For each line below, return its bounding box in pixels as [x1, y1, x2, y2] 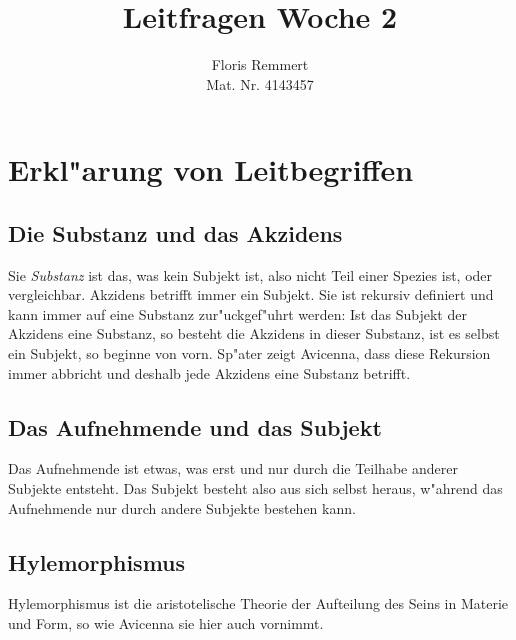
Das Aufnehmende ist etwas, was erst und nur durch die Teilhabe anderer [8, 458, 458, 479]
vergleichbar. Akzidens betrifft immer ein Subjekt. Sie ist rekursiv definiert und [8, 284, 494, 305]
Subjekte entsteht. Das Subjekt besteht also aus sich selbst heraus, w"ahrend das [8, 478, 503, 499]
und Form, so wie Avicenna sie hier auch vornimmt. [8, 613, 324, 634]
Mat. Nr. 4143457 [206, 73, 314, 94]
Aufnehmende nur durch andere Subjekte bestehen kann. [8, 497, 356, 518]
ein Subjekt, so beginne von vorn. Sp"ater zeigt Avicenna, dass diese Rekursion [8, 343, 491, 364]
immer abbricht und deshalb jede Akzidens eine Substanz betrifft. [8, 362, 411, 383]
